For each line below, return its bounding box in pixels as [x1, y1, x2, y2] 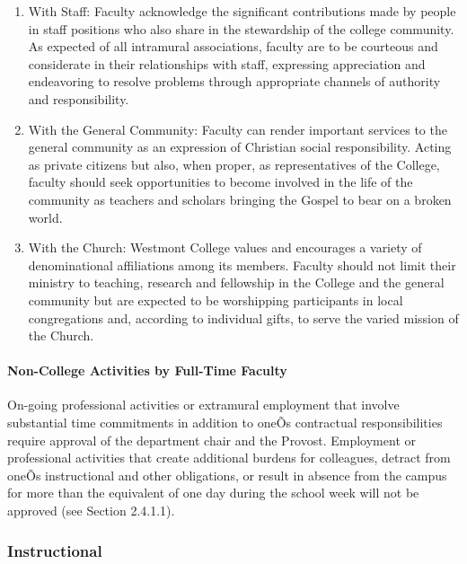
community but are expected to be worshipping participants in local [28, 290, 403, 309]
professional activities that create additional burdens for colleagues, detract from [7, 448, 451, 467]
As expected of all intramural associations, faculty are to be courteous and [28, 37, 438, 56]
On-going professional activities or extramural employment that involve [7, 395, 400, 414]
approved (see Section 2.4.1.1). [7, 501, 175, 520]
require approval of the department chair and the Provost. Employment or [7, 430, 416, 449]
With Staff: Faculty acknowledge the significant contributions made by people [28, 2, 456, 20]
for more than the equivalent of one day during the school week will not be [7, 483, 419, 502]
